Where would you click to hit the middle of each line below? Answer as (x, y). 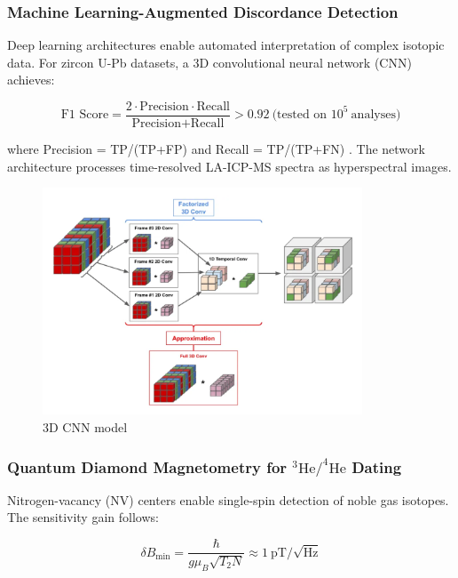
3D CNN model (85, 427)
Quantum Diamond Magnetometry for (147, 466)
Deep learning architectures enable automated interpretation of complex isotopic (226, 45)
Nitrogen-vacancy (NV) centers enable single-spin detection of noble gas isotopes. (228, 499)
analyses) (376, 115)
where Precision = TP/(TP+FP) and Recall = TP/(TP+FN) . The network (216, 149)
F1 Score (85, 115)
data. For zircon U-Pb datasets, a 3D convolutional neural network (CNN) (209, 62)
